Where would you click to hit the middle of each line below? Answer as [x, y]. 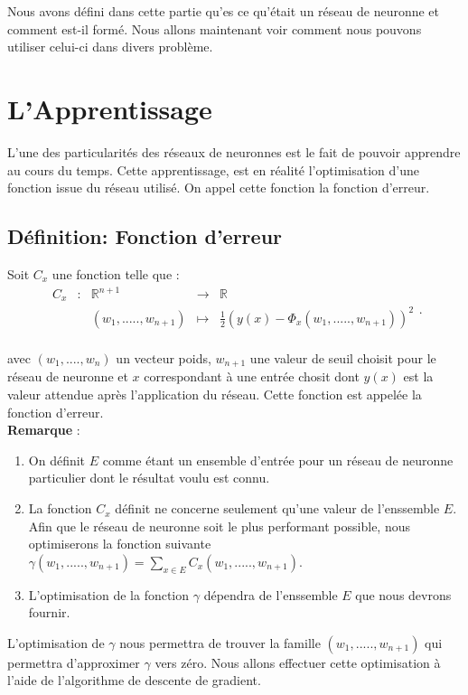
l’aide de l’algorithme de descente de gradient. [134, 680]
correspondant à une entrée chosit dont [252, 376]
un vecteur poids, [164, 358]
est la [418, 376]
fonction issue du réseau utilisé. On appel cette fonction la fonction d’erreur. [219, 188]
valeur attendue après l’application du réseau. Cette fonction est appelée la [215, 394]
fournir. [49, 612]
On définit [57, 460]
